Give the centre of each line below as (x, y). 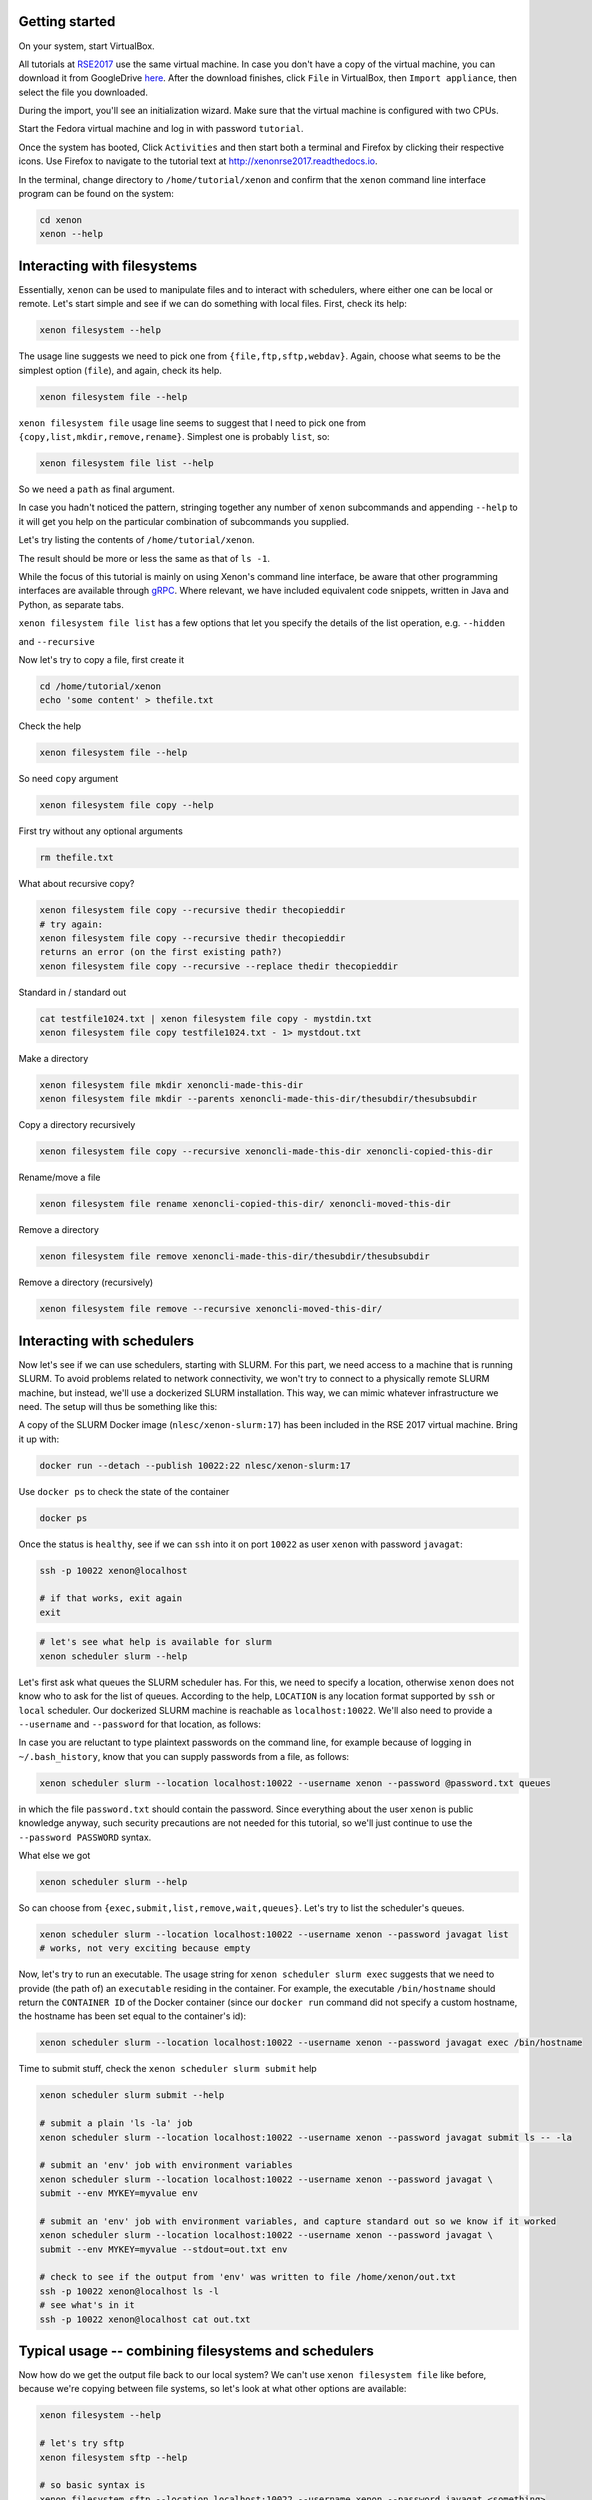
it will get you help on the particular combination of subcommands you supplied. (184, 521)
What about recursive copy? (76, 884)
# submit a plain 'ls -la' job (116, 2123)
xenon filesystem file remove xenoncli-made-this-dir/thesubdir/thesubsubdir (234, 1256)
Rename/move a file (59, 1177)
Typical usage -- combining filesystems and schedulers (196, 2351)
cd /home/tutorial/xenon (100, 686)
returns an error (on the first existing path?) (161, 952)
